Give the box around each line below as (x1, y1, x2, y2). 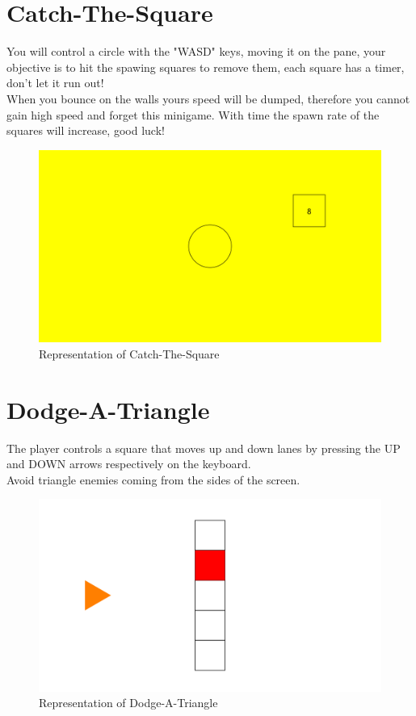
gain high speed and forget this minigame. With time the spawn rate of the (6, 106, 380, 123)
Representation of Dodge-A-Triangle (39, 694, 218, 711)
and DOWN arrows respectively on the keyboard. (6, 455, 251, 472)
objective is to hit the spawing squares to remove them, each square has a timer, (6, 58, 405, 75)
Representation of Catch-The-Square (39, 345, 220, 362)
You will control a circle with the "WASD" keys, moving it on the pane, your (6, 43, 386, 60)
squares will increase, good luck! (6, 122, 165, 139)
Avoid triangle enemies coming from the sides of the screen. (6, 471, 300, 488)
